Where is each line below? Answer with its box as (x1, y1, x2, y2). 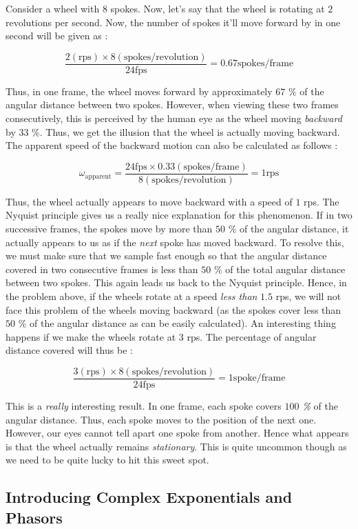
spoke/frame (233, 373, 286, 383)
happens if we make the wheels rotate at (6, 329, 176, 343)
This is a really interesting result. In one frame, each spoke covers (6, 399, 282, 413)
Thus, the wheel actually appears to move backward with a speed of (6, 194, 293, 208)
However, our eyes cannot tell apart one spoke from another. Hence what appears (6, 426, 349, 440)
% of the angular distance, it (228, 221, 349, 236)
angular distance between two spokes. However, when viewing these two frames (6, 97, 339, 112)
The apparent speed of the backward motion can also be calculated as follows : (6, 138, 338, 152)
